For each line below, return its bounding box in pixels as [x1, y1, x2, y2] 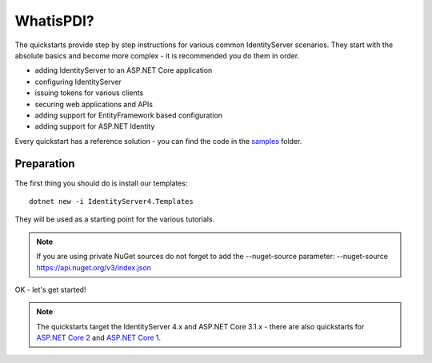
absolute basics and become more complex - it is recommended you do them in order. [14, 50, 300, 60]
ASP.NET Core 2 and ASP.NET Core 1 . [36, 333, 162, 343]
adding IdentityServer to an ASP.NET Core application [34, 66, 213, 75]
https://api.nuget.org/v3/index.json [36, 262, 152, 272]
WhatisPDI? [14, 12, 95, 30]
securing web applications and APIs [34, 99, 154, 109]
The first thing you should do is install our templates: [14, 178, 188, 188]
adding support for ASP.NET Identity [34, 122, 155, 131]
